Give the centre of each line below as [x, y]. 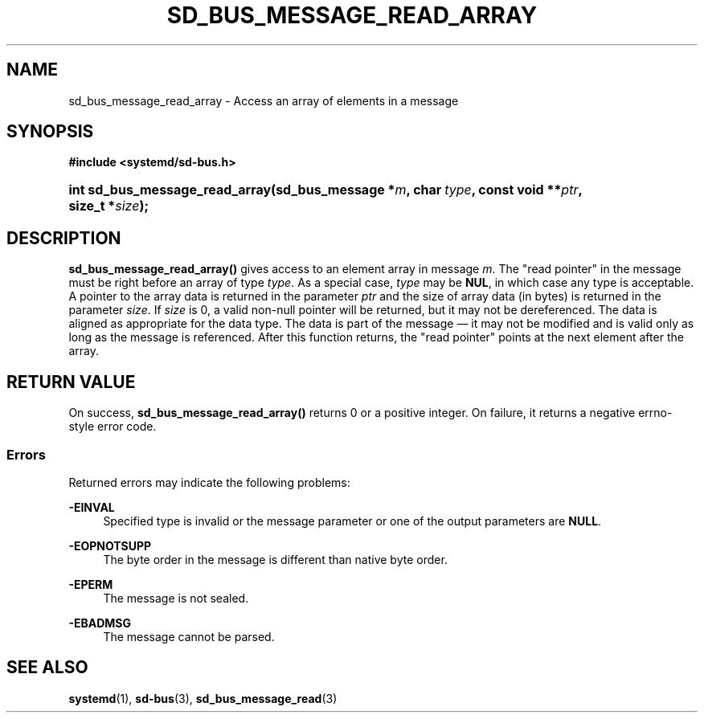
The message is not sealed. [176, 598]
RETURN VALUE [71, 382]
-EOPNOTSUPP [110, 545]
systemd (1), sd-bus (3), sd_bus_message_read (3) [203, 698]
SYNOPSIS [50, 132]
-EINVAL [92, 507]
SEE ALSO [47, 668]
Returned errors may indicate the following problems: [209, 482]
